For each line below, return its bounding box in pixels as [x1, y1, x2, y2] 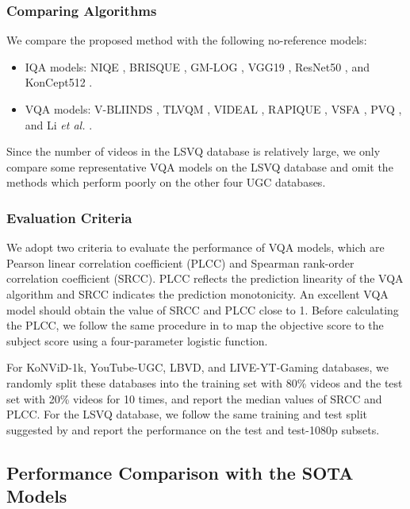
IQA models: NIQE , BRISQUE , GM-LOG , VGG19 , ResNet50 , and [25, 58, 370, 75]
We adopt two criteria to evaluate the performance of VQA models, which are [6, 239, 385, 256]
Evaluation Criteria [6, 207, 132, 227]
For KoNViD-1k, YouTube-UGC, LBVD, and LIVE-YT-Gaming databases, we [6, 359, 389, 376]
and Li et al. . [25, 116, 93, 133]
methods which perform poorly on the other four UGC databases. [6, 174, 326, 191]
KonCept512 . [25, 74, 93, 91]
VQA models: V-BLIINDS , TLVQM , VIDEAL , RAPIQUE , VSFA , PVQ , [25, 101, 402, 117]
